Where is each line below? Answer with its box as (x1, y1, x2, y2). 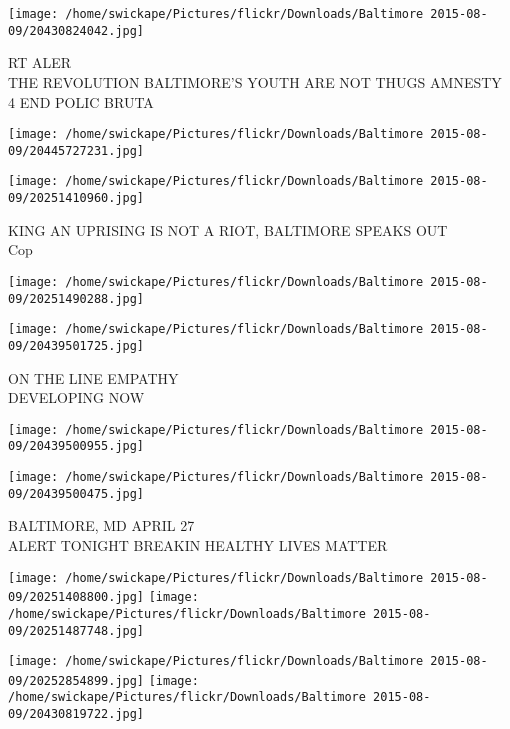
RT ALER (8, 52, 71, 73)
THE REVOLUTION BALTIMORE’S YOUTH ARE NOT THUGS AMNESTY (8, 71, 502, 92)
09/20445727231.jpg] (8, 143, 145, 158)
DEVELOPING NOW (8, 387, 145, 408)
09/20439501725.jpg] (8, 338, 145, 353)
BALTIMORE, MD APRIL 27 (8, 515, 195, 536)
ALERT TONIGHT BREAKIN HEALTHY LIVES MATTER (8, 534, 388, 555)
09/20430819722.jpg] (8, 707, 145, 722)
